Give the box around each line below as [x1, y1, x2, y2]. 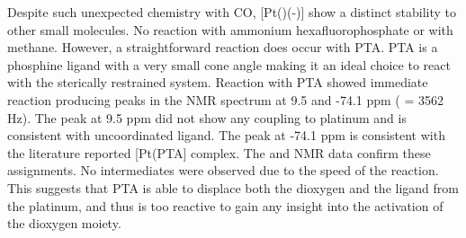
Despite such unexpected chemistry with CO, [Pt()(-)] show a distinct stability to [7, 3, 457, 21]
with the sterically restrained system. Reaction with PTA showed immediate [7, 73, 428, 92]
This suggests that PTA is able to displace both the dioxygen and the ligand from [7, 178, 459, 197]
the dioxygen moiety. [7, 214, 121, 233]
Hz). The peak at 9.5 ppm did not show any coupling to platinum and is [7, 108, 407, 127]
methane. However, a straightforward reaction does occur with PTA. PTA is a [7, 38, 438, 57]
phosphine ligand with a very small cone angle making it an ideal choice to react [7, 55, 451, 74]
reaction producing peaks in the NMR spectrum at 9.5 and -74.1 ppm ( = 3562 [7, 90, 444, 109]
